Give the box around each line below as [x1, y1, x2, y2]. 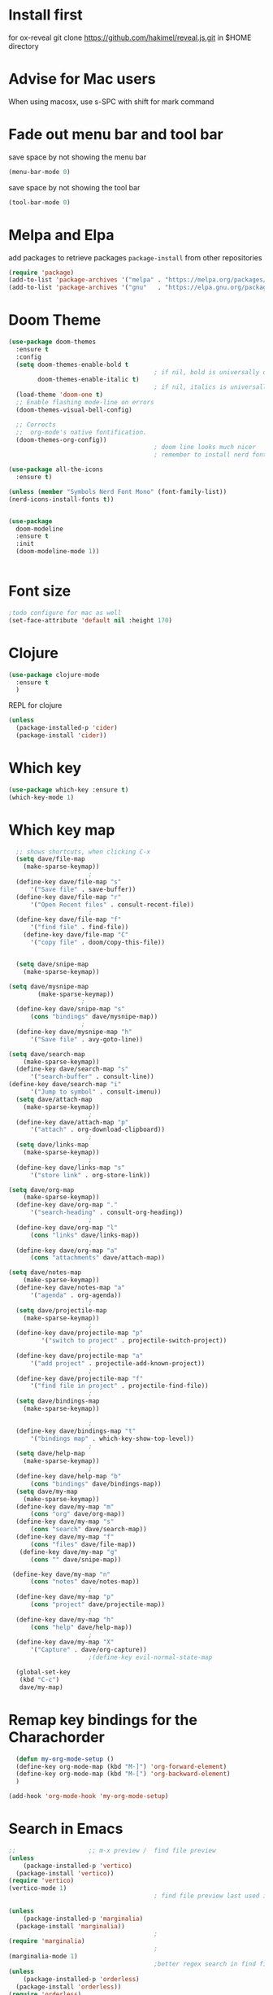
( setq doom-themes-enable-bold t [15, 360, 129, 369]
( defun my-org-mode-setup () [15, 1755, 115, 1763]
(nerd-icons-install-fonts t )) [8, 495, 115, 504]
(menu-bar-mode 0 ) [8, 168, 71, 176]
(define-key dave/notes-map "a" [15, 1284, 126, 1292]
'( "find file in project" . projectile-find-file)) [29, 1382, 209, 1390]
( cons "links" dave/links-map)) [29, 1231, 140, 1239]
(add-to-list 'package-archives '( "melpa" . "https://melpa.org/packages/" [8, 276, 271, 284]
